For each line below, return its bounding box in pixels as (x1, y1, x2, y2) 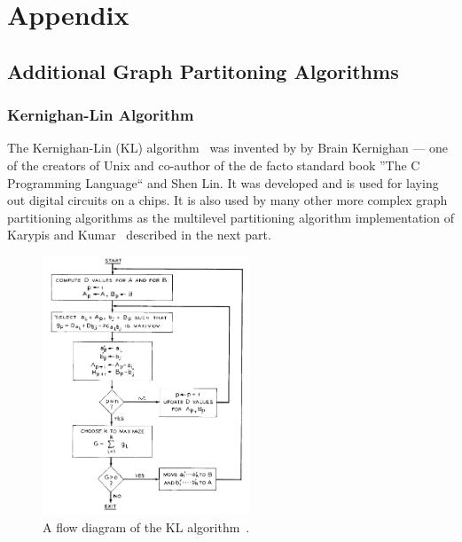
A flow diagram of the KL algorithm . (43, 517, 250, 536)
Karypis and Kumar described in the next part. (7, 225, 271, 244)
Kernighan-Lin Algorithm (7, 104, 194, 126)
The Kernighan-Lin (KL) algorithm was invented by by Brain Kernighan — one (7, 138, 449, 157)
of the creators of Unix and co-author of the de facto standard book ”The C (7, 155, 420, 174)
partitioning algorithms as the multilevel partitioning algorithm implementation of (7, 208, 454, 226)
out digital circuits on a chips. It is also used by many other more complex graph (7, 191, 448, 209)
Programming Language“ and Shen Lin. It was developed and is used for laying (7, 173, 439, 192)
